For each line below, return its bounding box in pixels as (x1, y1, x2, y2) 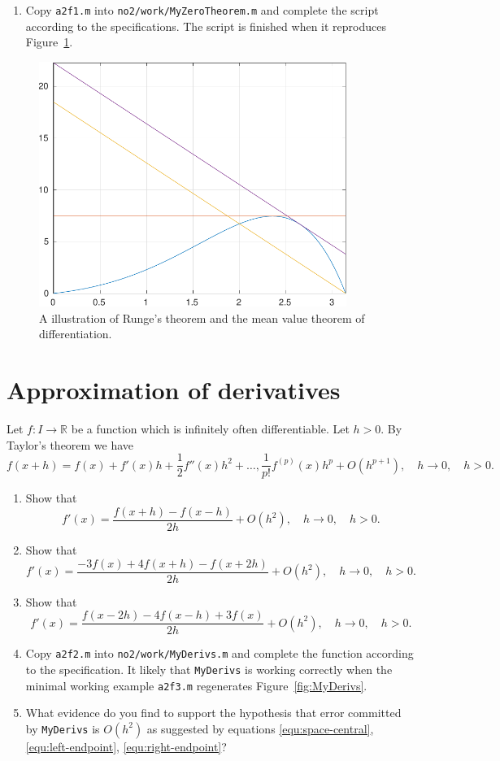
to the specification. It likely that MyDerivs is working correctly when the (25, 661, 393, 678)
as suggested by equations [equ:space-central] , (146, 720, 374, 737)
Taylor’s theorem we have (7, 436, 134, 453)
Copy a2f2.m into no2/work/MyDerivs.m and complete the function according (25, 645, 414, 662)
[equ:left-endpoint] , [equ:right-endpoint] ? (25, 737, 227, 754)
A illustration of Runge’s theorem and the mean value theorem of (39, 309, 365, 326)
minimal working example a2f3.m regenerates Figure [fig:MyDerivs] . (25, 676, 367, 694)
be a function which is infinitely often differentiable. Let (71, 420, 350, 437)
